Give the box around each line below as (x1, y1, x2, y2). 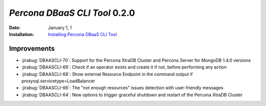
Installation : (9, 31, 34, 37)
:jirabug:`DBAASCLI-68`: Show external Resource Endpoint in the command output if (21, 71, 193, 77)
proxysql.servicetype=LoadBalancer (21, 78, 96, 84)
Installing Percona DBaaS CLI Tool (48, 31, 117, 37)
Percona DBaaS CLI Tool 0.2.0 (9, 7, 135, 18)
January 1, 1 (48, 25, 72, 31)
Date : (9, 25, 21, 31)
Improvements (9, 44, 55, 53)
